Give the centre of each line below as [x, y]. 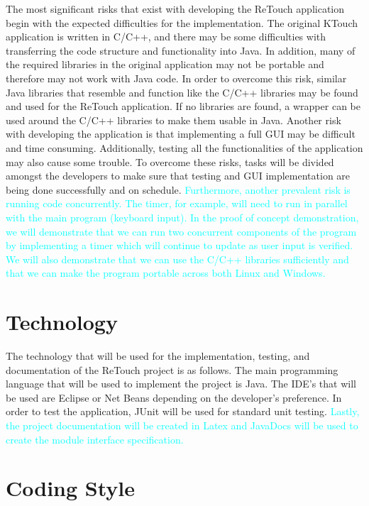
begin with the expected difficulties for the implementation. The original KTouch [182, 22]
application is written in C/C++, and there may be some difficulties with [166, 37]
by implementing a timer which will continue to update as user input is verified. [180, 245]
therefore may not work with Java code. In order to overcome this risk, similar [176, 78]
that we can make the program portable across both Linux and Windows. [166, 273]
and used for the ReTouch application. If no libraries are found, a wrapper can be [183, 106]
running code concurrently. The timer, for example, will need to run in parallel [177, 203]
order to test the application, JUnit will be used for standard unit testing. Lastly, [183, 411]
